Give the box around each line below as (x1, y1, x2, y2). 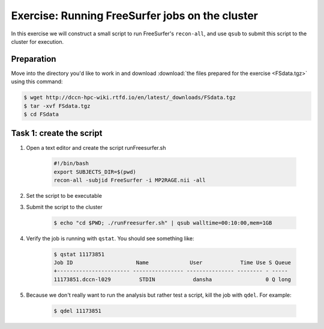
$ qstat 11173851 (53, 250, 105, 258)
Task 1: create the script (11, 128, 103, 138)
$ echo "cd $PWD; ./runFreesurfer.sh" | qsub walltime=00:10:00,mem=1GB (53, 219, 272, 226)
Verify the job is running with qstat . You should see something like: (26, 234, 194, 242)
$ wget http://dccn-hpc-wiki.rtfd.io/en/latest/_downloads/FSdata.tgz (23, 94, 236, 101)
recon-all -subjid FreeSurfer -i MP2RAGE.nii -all (53, 177, 206, 184)
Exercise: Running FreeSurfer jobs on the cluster (11, 9, 258, 22)
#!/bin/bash (53, 160, 89, 167)
